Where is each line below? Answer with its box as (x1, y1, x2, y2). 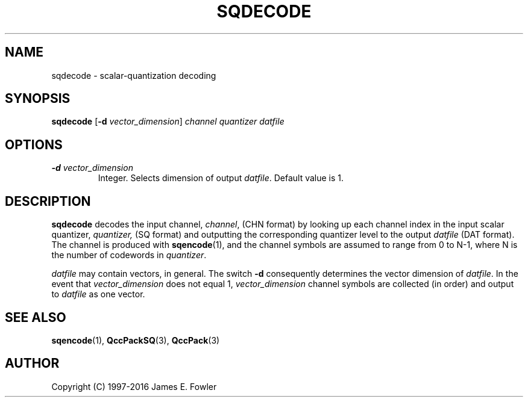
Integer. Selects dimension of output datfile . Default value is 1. (98, 173, 344, 184)
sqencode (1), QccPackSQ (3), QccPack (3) (51, 335, 220, 345)
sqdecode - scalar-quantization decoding (51, 70, 216, 81)
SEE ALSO (5, 309, 66, 325)
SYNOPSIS (5, 91, 71, 107)
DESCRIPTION (5, 193, 91, 209)
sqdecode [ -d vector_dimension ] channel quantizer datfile (51, 116, 284, 127)
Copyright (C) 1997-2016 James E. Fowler (51, 381, 217, 392)
